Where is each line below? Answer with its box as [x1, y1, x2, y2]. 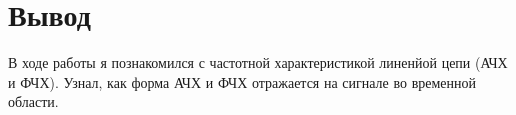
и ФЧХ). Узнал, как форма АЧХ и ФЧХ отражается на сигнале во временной [8, 71, 477, 92]
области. [8, 91, 59, 112]
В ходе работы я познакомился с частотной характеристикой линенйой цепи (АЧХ [8, 52, 508, 73]
